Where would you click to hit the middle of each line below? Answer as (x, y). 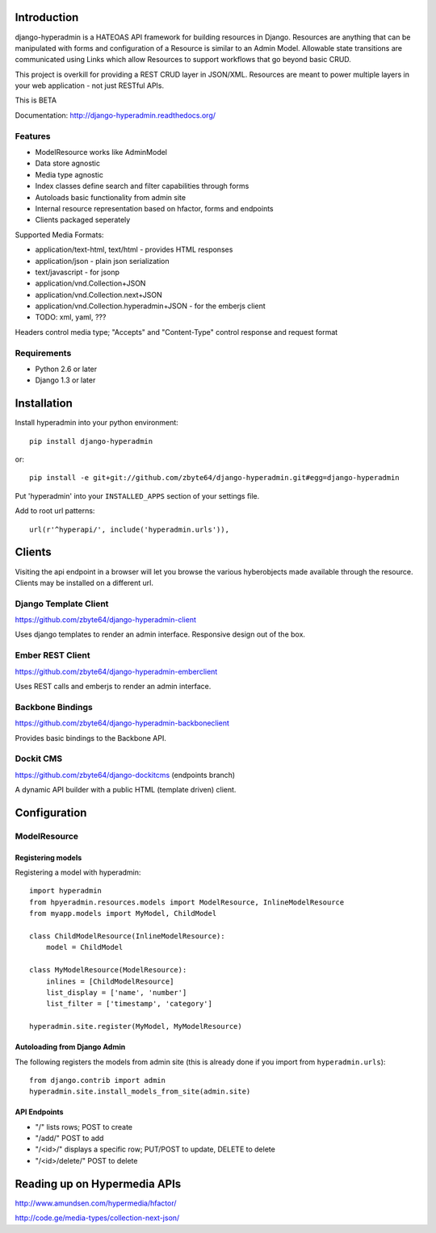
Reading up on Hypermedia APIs (98, 1183)
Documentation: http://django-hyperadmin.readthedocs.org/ (115, 115)
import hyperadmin (66, 891)
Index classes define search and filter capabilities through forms (142, 186)
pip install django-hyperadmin (91, 441)
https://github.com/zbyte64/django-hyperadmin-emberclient (116, 671)
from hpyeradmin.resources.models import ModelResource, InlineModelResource (187, 902)
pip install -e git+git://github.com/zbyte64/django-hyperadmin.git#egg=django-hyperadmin (214, 478)
